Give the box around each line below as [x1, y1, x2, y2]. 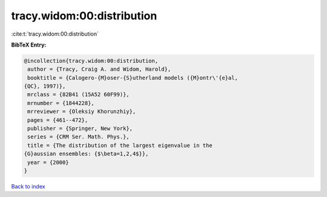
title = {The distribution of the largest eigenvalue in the [27, 142, 213, 149]
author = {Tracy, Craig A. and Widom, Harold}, [27, 66, 171, 73]
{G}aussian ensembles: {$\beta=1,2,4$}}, [24, 150, 149, 157]
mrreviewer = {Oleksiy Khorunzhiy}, [27, 108, 136, 115]
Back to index [11, 182, 45, 190]
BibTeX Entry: [11, 41, 47, 48]
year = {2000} [27, 159, 69, 166]
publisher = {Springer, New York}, [27, 125, 133, 132]
